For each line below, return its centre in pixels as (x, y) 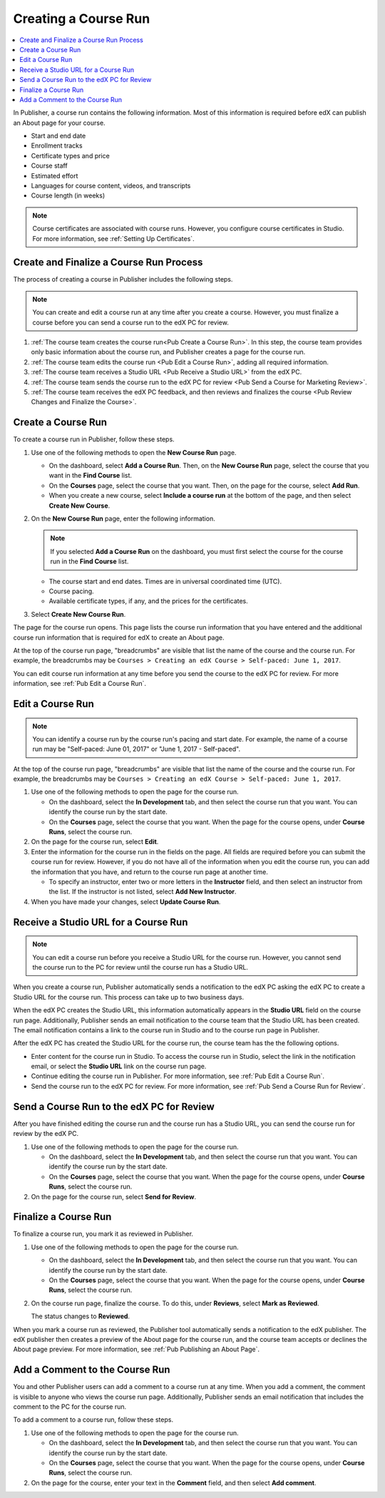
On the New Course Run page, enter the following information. (123, 519)
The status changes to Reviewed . (81, 1316)
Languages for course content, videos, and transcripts (111, 186)
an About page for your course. (60, 123)
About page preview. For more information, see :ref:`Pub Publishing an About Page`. (137, 1349)
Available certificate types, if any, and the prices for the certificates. (149, 601)
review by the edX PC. (46, 1134)
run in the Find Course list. (89, 561)
